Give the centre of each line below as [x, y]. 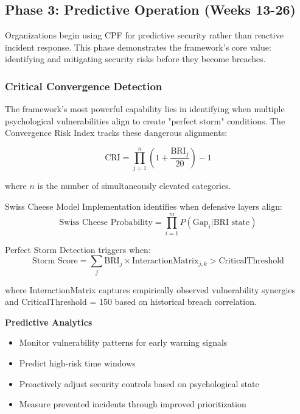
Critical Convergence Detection [84, 86]
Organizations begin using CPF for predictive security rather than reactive [144, 35]
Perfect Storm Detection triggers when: [78, 249]
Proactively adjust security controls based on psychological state [139, 383]
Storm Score [55, 261]
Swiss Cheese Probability [106, 223]
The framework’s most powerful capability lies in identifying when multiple [145, 109]
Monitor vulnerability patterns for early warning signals [123, 342]
